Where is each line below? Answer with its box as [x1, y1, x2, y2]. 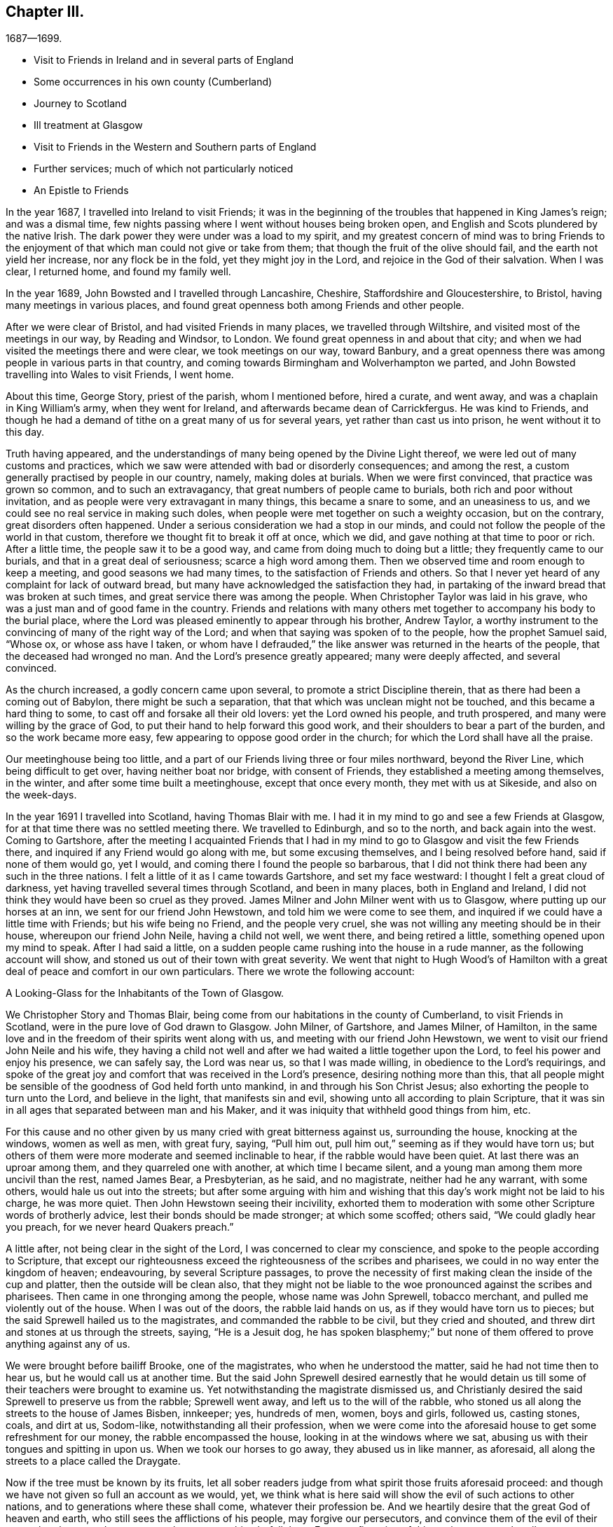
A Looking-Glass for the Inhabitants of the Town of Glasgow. [6, 987, 284, 1000]
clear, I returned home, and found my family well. [6, 265, 231, 278]
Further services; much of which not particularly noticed [34, 163, 294, 175]
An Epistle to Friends [34, 184, 129, 197]
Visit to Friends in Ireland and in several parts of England [34, 54, 294, 67]
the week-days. [6, 789, 77, 801]
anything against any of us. [6, 1338, 130, 1350]
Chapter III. [6, 3, 85, 20]
